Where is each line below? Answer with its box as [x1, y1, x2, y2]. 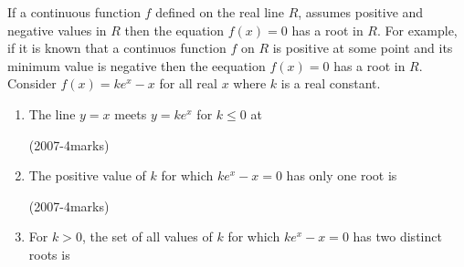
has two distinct [353, 227, 442, 246]
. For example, [377, 20, 458, 39]
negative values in [7, 20, 107, 39]
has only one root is [286, 166, 397, 185]
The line [28, 104, 76, 123]
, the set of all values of [81, 227, 213, 246]
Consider [7, 74, 57, 93]
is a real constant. [280, 74, 381, 93]
